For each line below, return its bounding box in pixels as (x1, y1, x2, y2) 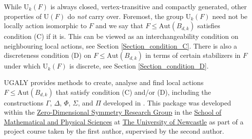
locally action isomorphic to (4, 20, 87, 31)
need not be (212, 11, 248, 21)
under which (4, 61, 41, 71)
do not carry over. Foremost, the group (67, 11, 184, 21)
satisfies (197, 20, 220, 31)
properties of (4, 11, 42, 21)
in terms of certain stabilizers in (145, 50, 241, 60)
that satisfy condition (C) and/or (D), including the (56, 87, 211, 97)
